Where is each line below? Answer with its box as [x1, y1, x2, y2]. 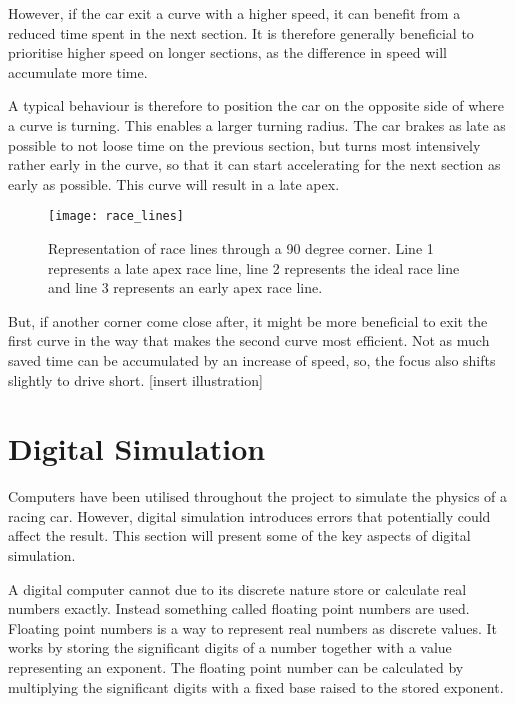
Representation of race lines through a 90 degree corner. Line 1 [48, 238, 434, 258]
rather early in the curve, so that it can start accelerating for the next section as [8, 154, 501, 175]
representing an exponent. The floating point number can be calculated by [8, 657, 464, 678]
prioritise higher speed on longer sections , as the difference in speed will [8, 42, 447, 63]
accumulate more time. [8, 61, 148, 82]
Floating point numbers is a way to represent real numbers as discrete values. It [8, 617, 497, 638]
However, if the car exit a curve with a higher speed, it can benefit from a [8, 3, 461, 23]
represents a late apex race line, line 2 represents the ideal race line [48, 257, 460, 278]
